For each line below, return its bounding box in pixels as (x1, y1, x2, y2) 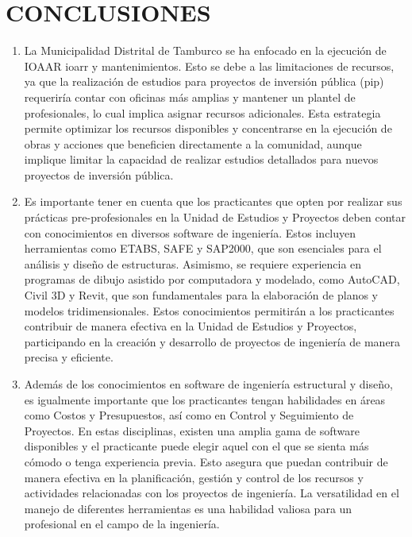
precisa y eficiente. (24, 349, 114, 365)
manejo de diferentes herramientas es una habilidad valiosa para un (24, 500, 352, 516)
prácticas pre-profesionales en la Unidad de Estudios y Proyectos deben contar (24, 209, 406, 226)
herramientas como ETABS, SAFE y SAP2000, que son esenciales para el (24, 240, 382, 257)
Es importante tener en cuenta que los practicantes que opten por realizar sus (24, 193, 402, 210)
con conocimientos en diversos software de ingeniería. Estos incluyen (24, 224, 356, 241)
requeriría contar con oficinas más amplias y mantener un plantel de (24, 88, 356, 105)
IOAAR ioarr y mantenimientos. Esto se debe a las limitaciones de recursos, (24, 57, 395, 74)
